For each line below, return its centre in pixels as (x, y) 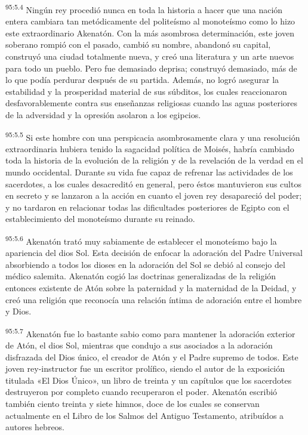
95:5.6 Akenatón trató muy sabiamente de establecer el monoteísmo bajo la (141, 240)
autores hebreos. (35, 427)
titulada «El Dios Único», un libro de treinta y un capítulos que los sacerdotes (149, 380)
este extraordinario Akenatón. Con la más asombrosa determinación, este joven (150, 33)
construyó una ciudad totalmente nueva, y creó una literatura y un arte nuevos (150, 56)
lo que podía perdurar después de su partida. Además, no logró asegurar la (142, 80)
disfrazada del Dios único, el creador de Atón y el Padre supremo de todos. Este (152, 357)
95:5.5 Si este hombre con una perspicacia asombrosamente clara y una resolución (153, 136)
